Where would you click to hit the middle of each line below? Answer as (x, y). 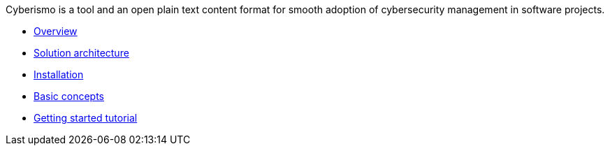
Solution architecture (81, 53)
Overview (56, 31)
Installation (59, 74)
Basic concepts (69, 96)
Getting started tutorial (86, 118)
